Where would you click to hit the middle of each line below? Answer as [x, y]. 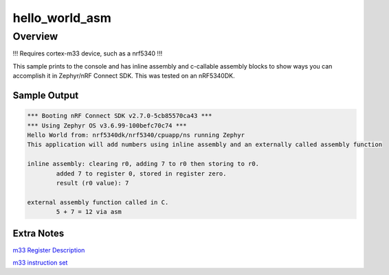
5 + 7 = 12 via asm [89, 212]
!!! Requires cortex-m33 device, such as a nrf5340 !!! [88, 53]
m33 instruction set [40, 262]
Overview [35, 36]
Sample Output [46, 95]
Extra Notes [38, 234]
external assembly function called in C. [98, 202]
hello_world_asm [62, 18]
